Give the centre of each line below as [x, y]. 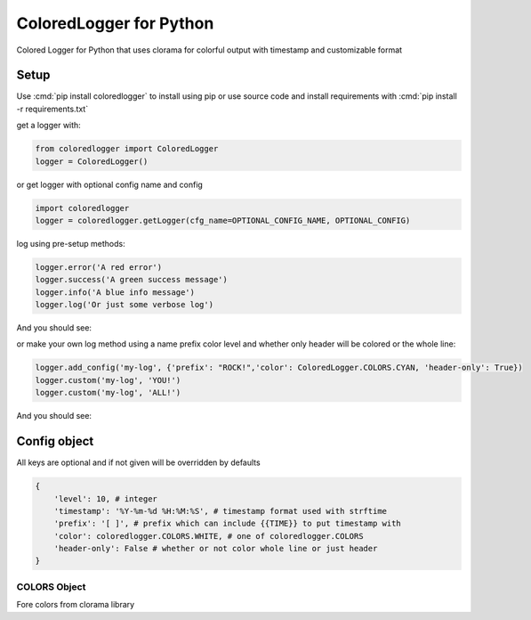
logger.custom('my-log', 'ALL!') [108, 393]
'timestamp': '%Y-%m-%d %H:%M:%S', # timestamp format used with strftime [220, 511]
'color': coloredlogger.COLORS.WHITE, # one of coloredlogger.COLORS [209, 536]
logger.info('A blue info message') [115, 292]
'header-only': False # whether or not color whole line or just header [216, 549]
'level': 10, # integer [105, 498]
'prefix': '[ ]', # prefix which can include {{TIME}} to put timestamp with [228, 524]
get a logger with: [49, 126]
